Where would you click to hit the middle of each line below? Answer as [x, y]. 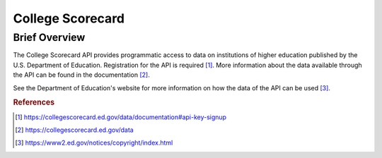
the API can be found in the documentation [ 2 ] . [81, 75]
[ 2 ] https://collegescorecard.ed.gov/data [74, 130]
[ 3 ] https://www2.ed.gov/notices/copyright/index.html [94, 143]
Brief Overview [49, 37]
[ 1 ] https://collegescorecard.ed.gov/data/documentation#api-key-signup [121, 117]
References [34, 102]
